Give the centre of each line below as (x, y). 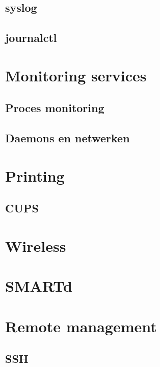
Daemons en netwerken (68, 138)
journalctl (31, 38)
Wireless (36, 245)
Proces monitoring (55, 108)
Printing (35, 175)
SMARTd (39, 286)
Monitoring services (76, 75)
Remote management (81, 326)
